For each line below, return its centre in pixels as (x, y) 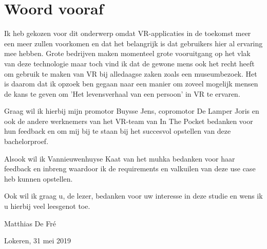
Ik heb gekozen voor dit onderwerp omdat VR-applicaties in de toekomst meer (128, 33)
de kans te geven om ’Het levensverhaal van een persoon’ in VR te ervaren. (122, 93)
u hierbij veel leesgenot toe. (47, 206)
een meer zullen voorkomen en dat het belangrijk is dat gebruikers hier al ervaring (133, 43)
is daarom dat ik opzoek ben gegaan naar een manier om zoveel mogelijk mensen (131, 84)
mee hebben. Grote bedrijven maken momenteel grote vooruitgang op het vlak (127, 53)
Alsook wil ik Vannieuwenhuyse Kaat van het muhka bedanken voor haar (120, 158)
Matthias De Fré (30, 223)
